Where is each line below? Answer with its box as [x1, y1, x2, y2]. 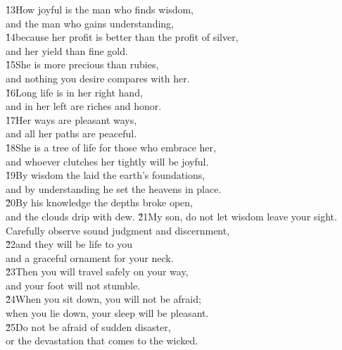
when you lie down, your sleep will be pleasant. [6, 306, 209, 320]
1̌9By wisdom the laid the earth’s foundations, [6, 168, 205, 182]
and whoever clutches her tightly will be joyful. [6, 154, 209, 168]
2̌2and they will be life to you [6, 237, 133, 251]
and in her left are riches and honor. [6, 99, 162, 113]
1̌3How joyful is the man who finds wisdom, [6, 2, 194, 16]
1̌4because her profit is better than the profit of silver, [6, 30, 239, 44]
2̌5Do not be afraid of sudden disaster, [6, 319, 171, 334]
